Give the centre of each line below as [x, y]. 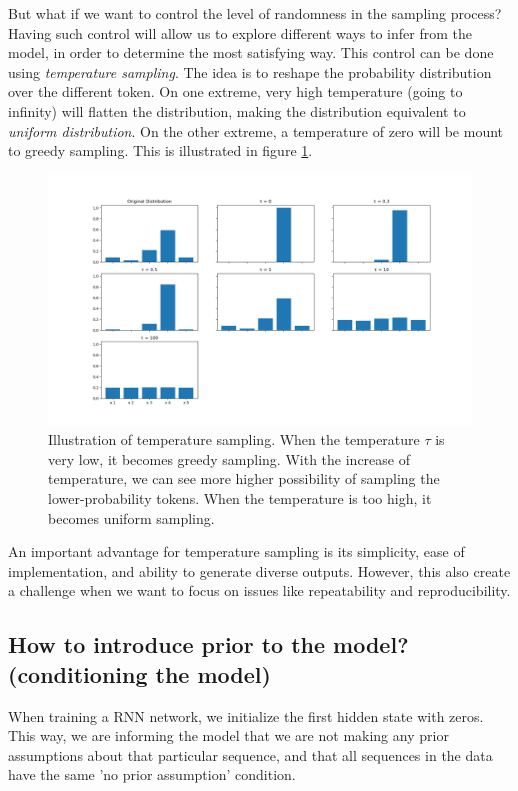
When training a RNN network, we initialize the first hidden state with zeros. [246, 715]
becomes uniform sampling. [131, 517]
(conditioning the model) [139, 673]
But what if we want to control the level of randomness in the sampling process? [255, 13]
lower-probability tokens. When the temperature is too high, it [240, 498]
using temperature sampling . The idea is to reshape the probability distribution [250, 71]
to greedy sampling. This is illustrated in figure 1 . [160, 150]
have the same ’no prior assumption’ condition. [152, 774]
